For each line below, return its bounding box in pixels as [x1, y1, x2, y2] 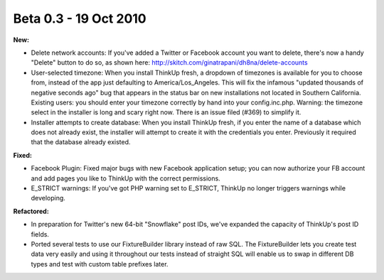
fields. [31, 230, 50, 238]
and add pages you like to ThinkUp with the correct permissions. [31, 174, 220, 183]
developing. [31, 194, 65, 203]
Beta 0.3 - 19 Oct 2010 [13, 11, 146, 26]
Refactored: [13, 207, 49, 215]
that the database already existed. [31, 138, 131, 146]
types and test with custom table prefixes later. [31, 259, 169, 268]
